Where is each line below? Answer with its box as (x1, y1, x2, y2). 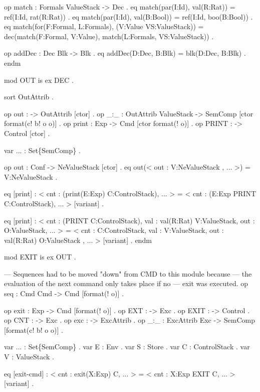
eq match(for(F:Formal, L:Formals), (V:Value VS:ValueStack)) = (4, 21, 204, 32)
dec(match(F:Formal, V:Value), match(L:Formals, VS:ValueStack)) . (4, 31, 214, 41)
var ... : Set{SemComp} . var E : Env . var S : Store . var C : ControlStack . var (4, 341, 250, 352)
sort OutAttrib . (4, 91, 54, 102)
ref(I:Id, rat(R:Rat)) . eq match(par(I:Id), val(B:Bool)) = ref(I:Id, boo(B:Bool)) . (4, 11, 253, 22)
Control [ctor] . (4, 127, 50, 138)
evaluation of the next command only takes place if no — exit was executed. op (4, 278, 248, 289)
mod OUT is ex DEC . (4, 74, 74, 85)
